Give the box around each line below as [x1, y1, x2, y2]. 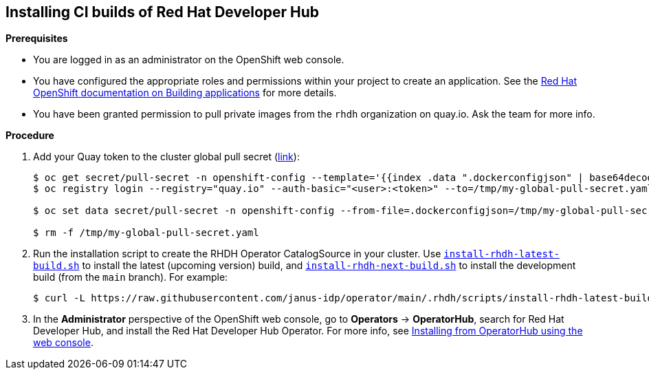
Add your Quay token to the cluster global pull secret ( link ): [33, 151, 300, 163]
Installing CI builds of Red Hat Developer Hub [5, 3, 320, 21]
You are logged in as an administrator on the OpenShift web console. [33, 54, 344, 66]
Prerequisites [5, 32, 68, 45]
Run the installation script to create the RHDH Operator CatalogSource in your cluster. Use [33, 248, 441, 260]
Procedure [5, 129, 54, 142]
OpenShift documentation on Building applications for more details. [33, 87, 337, 99]
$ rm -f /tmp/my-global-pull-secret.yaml [33, 227, 259, 239]
